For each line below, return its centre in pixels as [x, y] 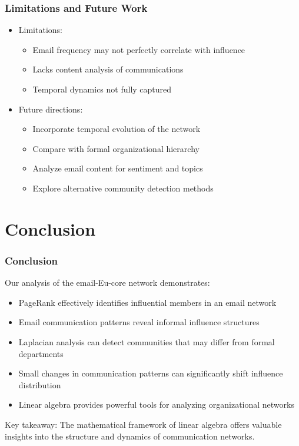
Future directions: [51, 109]
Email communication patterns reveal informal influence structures [139, 322]
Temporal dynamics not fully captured [102, 89]
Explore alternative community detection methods [123, 188]
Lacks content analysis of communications [108, 69]
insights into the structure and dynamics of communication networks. [130, 436]
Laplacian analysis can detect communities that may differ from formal [147, 341]
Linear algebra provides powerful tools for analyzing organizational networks [156, 404]
